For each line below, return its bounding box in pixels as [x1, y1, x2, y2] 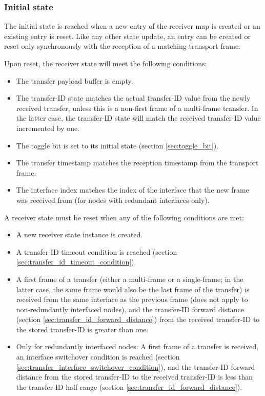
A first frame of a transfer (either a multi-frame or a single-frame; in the [16, 273, 243, 284]
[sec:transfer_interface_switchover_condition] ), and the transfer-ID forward [16, 361, 255, 372]
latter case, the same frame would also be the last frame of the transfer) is [16, 284, 250, 294]
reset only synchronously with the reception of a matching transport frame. [4, 41, 241, 51]
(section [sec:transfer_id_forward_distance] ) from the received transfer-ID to [16, 314, 260, 325]
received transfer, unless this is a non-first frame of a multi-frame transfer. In [16, 102, 258, 113]
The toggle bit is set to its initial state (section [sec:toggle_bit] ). [16, 140, 219, 150]
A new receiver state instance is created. [16, 229, 143, 240]
